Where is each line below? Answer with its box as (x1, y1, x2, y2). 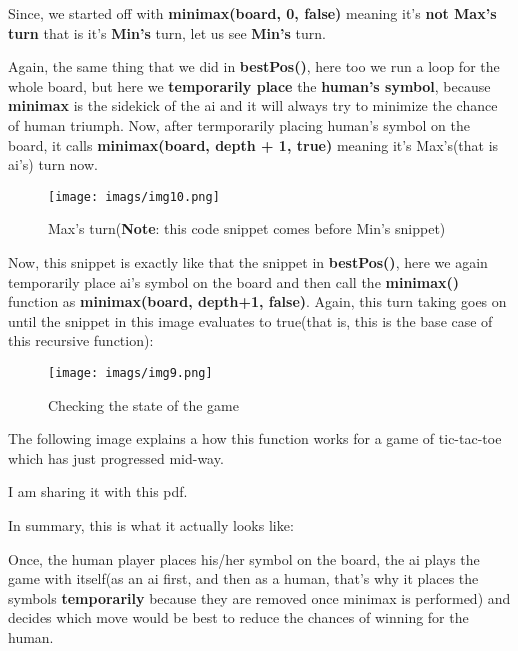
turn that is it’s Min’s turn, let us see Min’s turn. (8, 22, 326, 43)
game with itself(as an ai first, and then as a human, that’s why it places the (8, 568, 479, 589)
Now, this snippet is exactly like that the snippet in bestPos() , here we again (8, 252, 488, 272)
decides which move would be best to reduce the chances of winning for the (8, 607, 469, 628)
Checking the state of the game (48, 394, 239, 415)
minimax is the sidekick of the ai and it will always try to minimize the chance (8, 95, 498, 116)
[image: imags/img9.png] (48, 365, 213, 380)
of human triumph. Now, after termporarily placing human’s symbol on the (8, 114, 471, 135)
